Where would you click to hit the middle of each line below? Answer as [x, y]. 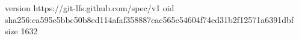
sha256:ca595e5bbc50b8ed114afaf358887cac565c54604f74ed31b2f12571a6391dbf [149, 19]
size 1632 [21, 31]
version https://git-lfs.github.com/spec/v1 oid [90, 8]
